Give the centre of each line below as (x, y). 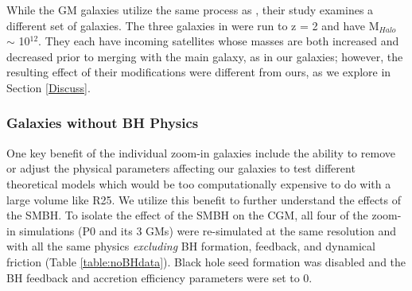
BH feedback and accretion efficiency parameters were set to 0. (159, 277)
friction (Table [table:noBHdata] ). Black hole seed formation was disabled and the (206, 261)
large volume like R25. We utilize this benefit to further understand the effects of (204, 199)
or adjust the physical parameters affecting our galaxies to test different (181, 168)
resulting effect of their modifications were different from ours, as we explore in (199, 72)
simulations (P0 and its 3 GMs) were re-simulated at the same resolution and (208, 230)
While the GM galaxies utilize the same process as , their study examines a (190, 10)
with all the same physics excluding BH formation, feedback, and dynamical (191, 246)
